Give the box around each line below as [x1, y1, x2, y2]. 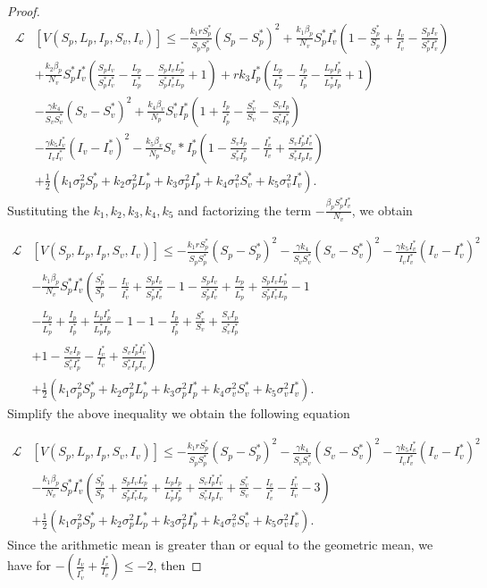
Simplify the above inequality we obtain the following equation [7, 404, 350, 423]
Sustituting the [7, 200, 89, 219]
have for [7, 556, 52, 575]
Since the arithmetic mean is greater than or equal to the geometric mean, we [7, 534, 433, 553]
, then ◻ [153, 556, 202, 575]
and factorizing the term [178, 200, 312, 219]
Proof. [7, 2, 40, 20]
